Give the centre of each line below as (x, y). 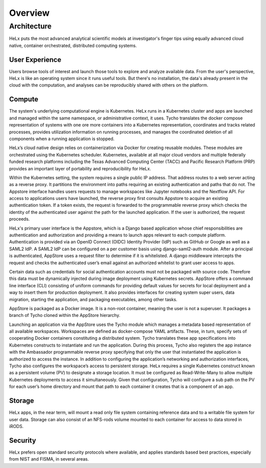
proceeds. (19, 219)
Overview (29, 13)
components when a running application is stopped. (62, 139)
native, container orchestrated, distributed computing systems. (73, 45)
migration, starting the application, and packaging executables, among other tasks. (93, 299)
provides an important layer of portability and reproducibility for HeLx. (80, 168)
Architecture (30, 26)
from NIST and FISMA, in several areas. (49, 459)
